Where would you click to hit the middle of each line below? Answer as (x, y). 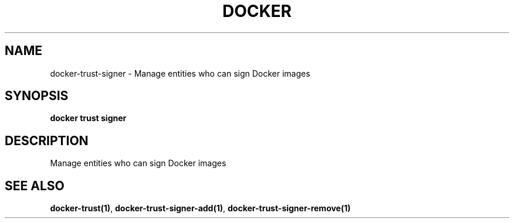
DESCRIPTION (47, 140)
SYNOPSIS (37, 96)
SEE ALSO (35, 186)
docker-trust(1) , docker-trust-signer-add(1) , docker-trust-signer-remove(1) (200, 208)
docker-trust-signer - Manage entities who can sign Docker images (180, 73)
